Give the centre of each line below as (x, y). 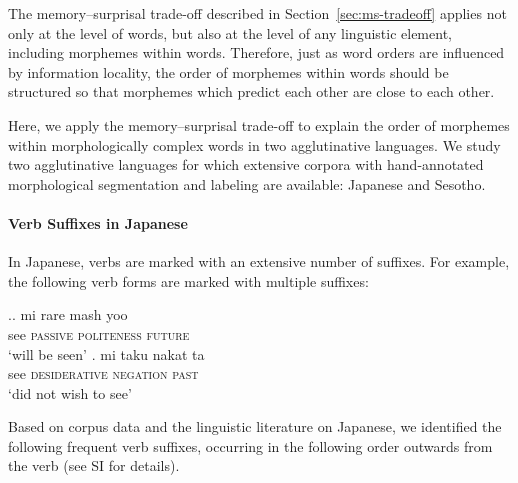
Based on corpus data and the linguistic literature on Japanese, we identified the (255, 426)
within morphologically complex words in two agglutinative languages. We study (254, 144)
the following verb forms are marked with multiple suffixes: (188, 280)
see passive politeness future (99, 333)
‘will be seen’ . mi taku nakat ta (106, 353)
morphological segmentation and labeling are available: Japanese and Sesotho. (247, 183)
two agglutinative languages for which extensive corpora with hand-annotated (246, 164)
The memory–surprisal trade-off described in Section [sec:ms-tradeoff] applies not (257, 13)
